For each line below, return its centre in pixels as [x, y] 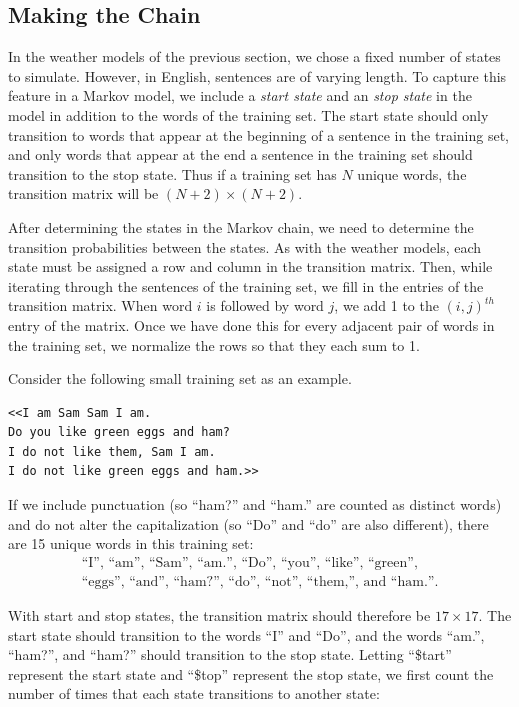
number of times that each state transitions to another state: [194, 693]
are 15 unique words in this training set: [131, 543]
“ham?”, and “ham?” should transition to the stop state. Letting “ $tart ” [230, 654]
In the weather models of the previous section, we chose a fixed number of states [254, 56]
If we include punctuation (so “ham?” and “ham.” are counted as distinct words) [255, 504]
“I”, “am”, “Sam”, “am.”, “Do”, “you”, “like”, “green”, [249, 562]
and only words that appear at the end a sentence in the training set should [240, 154]
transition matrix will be [83, 193]
